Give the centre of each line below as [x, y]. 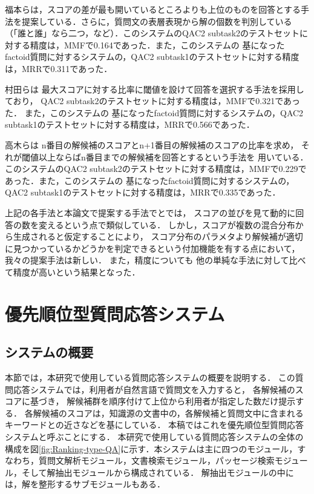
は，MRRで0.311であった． [59, 68]
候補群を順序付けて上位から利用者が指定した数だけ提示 [185, 401]
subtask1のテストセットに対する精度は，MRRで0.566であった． [130, 124]
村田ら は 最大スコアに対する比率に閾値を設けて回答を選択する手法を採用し [155, 89]
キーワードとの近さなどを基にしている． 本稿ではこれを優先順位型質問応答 [155, 425]
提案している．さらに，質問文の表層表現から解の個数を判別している [157, 21]
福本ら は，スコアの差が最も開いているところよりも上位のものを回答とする [153, 9]
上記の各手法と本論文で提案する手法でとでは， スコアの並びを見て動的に [150, 212]
